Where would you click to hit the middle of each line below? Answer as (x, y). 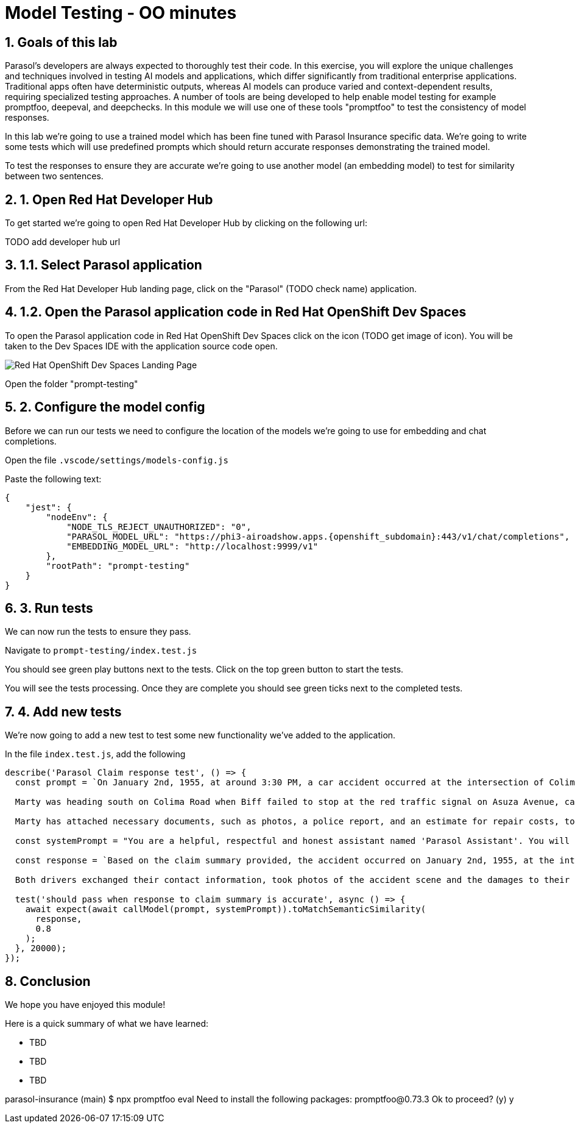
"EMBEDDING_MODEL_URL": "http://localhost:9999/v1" (192, 546)
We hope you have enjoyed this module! (85, 1005)
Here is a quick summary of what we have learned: (107, 1024)
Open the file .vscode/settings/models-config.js (117, 460)
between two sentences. (54, 176)
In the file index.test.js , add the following (95, 754)
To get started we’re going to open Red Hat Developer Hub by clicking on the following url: (186, 223)
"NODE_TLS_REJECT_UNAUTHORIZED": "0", (159, 527)
